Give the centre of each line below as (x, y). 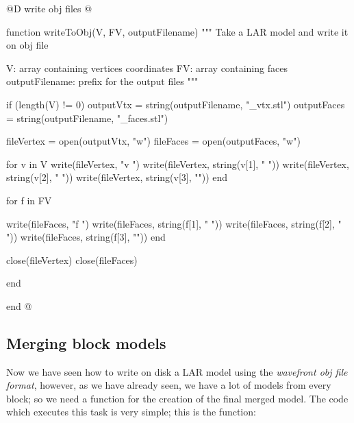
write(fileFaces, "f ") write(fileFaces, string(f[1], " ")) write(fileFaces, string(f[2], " (174, 223)
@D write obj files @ (49, 8)
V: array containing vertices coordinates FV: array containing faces (147, 68)
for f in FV (29, 200)
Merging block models (86, 342)
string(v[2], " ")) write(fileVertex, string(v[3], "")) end (117, 177)
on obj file (27, 45)
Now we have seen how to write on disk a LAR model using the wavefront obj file (177, 371)
